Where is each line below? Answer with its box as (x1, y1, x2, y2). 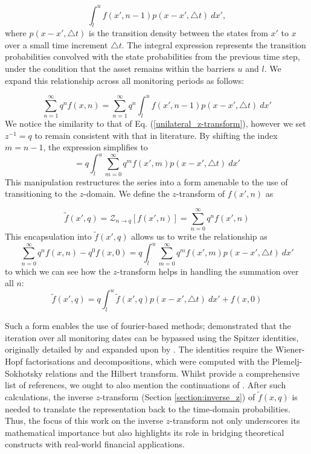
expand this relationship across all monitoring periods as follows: (5, 74, 245, 86)
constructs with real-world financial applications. (5, 438, 185, 450)
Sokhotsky (5, 366, 43, 379)
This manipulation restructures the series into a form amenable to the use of (5, 175, 288, 188)
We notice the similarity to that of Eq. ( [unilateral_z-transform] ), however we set (5, 117, 306, 130)
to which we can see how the (5, 264, 111, 277)
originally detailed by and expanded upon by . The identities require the (5, 343, 273, 356)
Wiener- (275, 343, 305, 356)
